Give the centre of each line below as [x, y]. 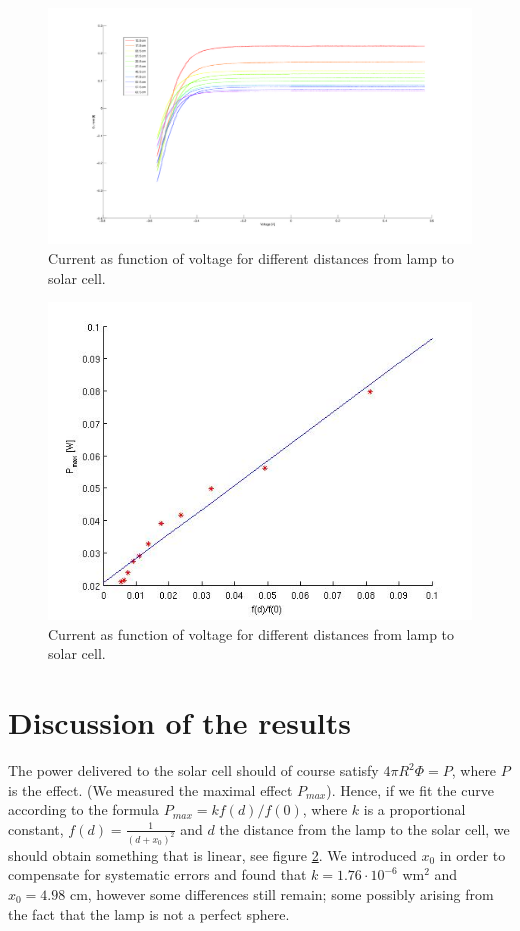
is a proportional [414, 809]
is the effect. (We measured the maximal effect [150, 789]
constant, [36, 828]
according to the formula [83, 809]
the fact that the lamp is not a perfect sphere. [149, 913]
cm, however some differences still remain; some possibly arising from [281, 893]
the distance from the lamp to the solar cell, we [364, 828]
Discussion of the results [179, 722]
